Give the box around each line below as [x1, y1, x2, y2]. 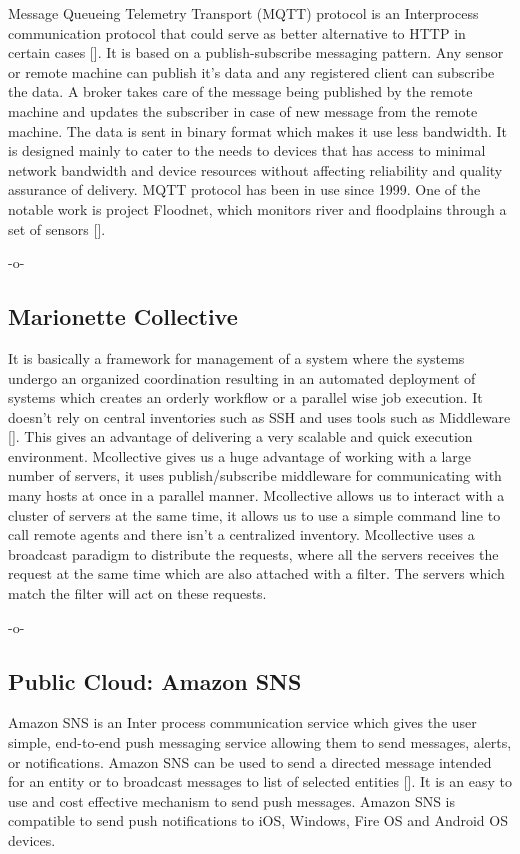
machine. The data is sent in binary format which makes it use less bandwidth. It [8, 120, 508, 141]
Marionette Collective [8, 301, 238, 332]
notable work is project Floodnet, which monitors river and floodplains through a [8, 198, 507, 219]
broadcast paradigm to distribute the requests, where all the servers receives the [8, 543, 499, 564]
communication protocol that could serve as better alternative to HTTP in [8, 22, 466, 43]
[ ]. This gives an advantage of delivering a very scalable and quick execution [8, 426, 473, 447]
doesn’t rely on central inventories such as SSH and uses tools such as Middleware [8, 406, 511, 427]
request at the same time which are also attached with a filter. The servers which [8, 563, 505, 584]
